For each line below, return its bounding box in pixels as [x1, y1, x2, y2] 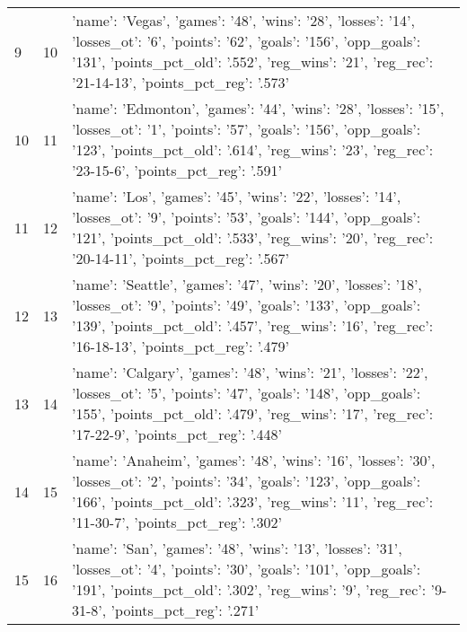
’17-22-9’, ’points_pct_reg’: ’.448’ [72, 424, 282, 444]
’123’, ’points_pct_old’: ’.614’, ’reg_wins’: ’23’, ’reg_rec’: [72, 139, 434, 160]
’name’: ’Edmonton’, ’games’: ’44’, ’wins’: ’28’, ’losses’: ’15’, [72, 98, 445, 118]
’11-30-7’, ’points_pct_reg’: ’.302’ [72, 512, 282, 532]
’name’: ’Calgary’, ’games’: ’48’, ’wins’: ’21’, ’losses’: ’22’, [72, 362, 428, 382]
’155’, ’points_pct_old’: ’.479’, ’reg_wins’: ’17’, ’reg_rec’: [72, 403, 434, 424]
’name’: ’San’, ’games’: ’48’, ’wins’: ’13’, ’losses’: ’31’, [72, 538, 402, 558]
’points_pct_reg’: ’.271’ [110, 600, 260, 620]
